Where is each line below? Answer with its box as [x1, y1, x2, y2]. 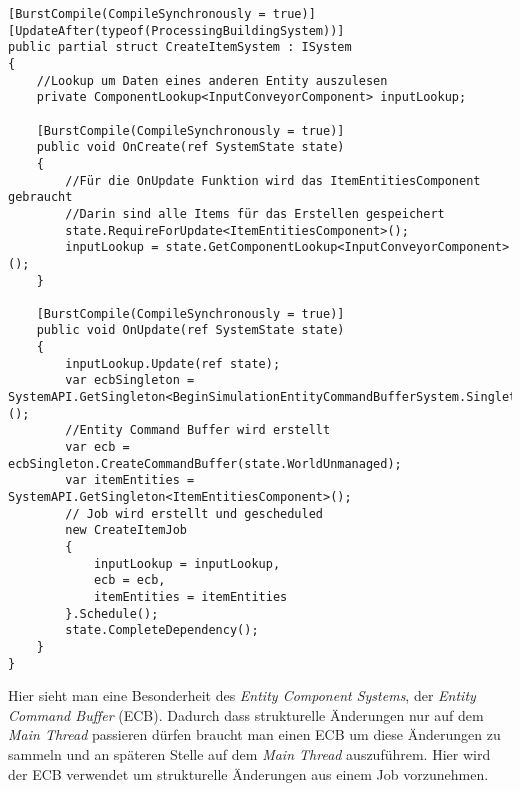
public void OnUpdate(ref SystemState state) [36, 323, 345, 338]
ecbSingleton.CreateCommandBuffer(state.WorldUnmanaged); [8, 456, 402, 471]
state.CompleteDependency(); [65, 623, 259, 638]
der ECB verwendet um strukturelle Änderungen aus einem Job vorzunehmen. [8, 763, 489, 784]
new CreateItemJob [65, 523, 187, 538]
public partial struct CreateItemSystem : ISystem [8, 40, 352, 55]
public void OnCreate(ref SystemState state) [36, 140, 345, 155]
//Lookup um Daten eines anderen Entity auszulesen [36, 73, 388, 88]
